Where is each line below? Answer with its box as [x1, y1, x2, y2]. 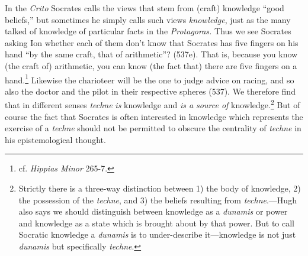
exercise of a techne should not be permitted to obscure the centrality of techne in [5, 122, 301, 134]
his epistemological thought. [5, 133, 106, 145]
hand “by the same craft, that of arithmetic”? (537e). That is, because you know [5, 48, 298, 60]
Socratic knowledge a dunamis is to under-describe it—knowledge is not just [18, 228, 296, 241]
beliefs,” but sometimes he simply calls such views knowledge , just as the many [5, 13, 291, 25]
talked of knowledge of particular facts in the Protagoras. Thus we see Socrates [5, 25, 291, 37]
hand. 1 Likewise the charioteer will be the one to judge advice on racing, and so [5, 72, 294, 86]
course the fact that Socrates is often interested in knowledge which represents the [5, 110, 303, 122]
